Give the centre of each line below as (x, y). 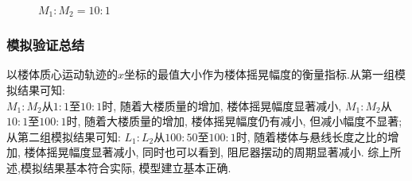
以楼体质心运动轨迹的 (62, 74)
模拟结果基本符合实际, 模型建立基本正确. (126, 167)
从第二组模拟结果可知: (64, 136)
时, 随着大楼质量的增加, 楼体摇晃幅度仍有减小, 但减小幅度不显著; (234, 121)
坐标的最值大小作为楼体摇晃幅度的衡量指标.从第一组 (259, 74)
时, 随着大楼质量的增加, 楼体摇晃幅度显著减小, (222, 105)
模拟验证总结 (46, 45)
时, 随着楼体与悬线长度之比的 (312, 136)
